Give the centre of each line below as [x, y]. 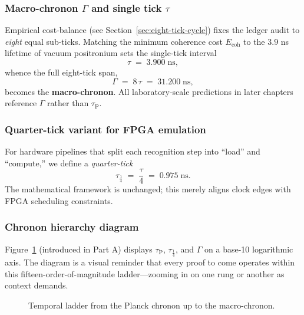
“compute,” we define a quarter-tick [69, 163]
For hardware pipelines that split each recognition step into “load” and [133, 151]
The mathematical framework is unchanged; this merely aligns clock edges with [148, 189]
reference [21, 103]
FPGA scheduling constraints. [59, 200]
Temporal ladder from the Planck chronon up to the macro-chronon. [152, 305]
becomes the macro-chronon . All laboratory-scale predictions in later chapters [149, 91]
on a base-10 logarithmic [249, 249]
